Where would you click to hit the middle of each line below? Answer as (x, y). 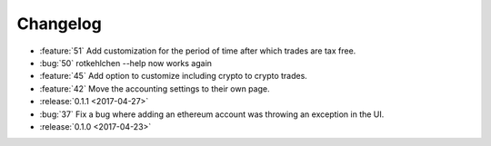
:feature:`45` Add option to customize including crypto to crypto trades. (174, 76)
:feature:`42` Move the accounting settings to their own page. (155, 88)
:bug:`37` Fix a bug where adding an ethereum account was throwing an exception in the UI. (212, 114)
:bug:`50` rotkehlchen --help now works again (126, 63)
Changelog (59, 24)
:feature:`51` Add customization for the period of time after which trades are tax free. (198, 51)
